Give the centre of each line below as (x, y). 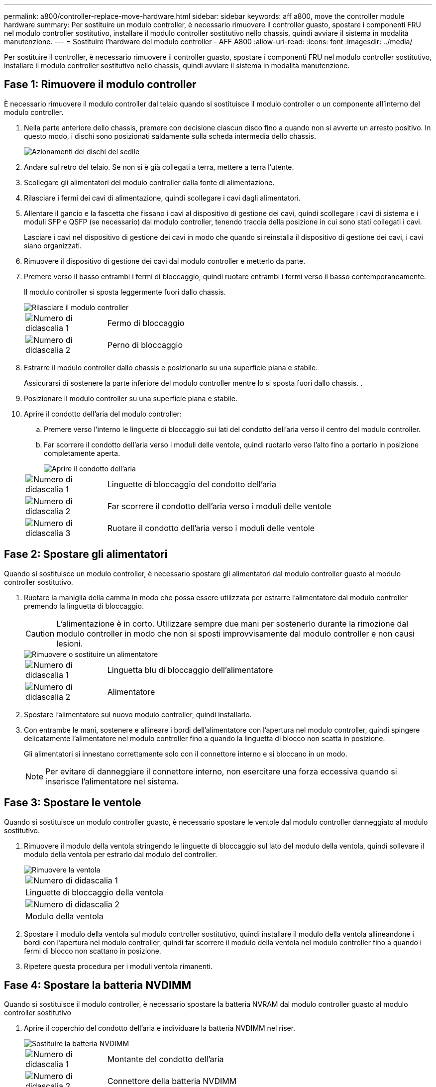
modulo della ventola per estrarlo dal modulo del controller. (121, 854)
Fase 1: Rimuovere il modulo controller (100, 85)
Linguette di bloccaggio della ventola (94, 892)
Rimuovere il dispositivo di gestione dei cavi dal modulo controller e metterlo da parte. (165, 261)
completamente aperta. (82, 453)
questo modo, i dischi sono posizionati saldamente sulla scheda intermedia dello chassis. (170, 136)
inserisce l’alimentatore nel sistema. (112, 781)
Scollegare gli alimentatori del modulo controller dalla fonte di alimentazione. (149, 182)
